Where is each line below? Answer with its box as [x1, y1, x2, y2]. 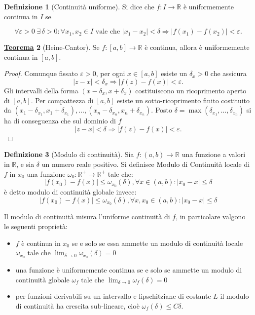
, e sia [16, 158, 35, 169]
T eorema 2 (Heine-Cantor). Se [4, 42, 100, 52]
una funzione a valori [182, 149, 246, 159]
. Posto [151, 105, 173, 115]
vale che [95, 28, 120, 36]
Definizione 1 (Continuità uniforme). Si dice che [4, 1, 154, 11]
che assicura [210, 68, 247, 79]
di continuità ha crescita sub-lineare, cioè [15, 300, 140, 311]
